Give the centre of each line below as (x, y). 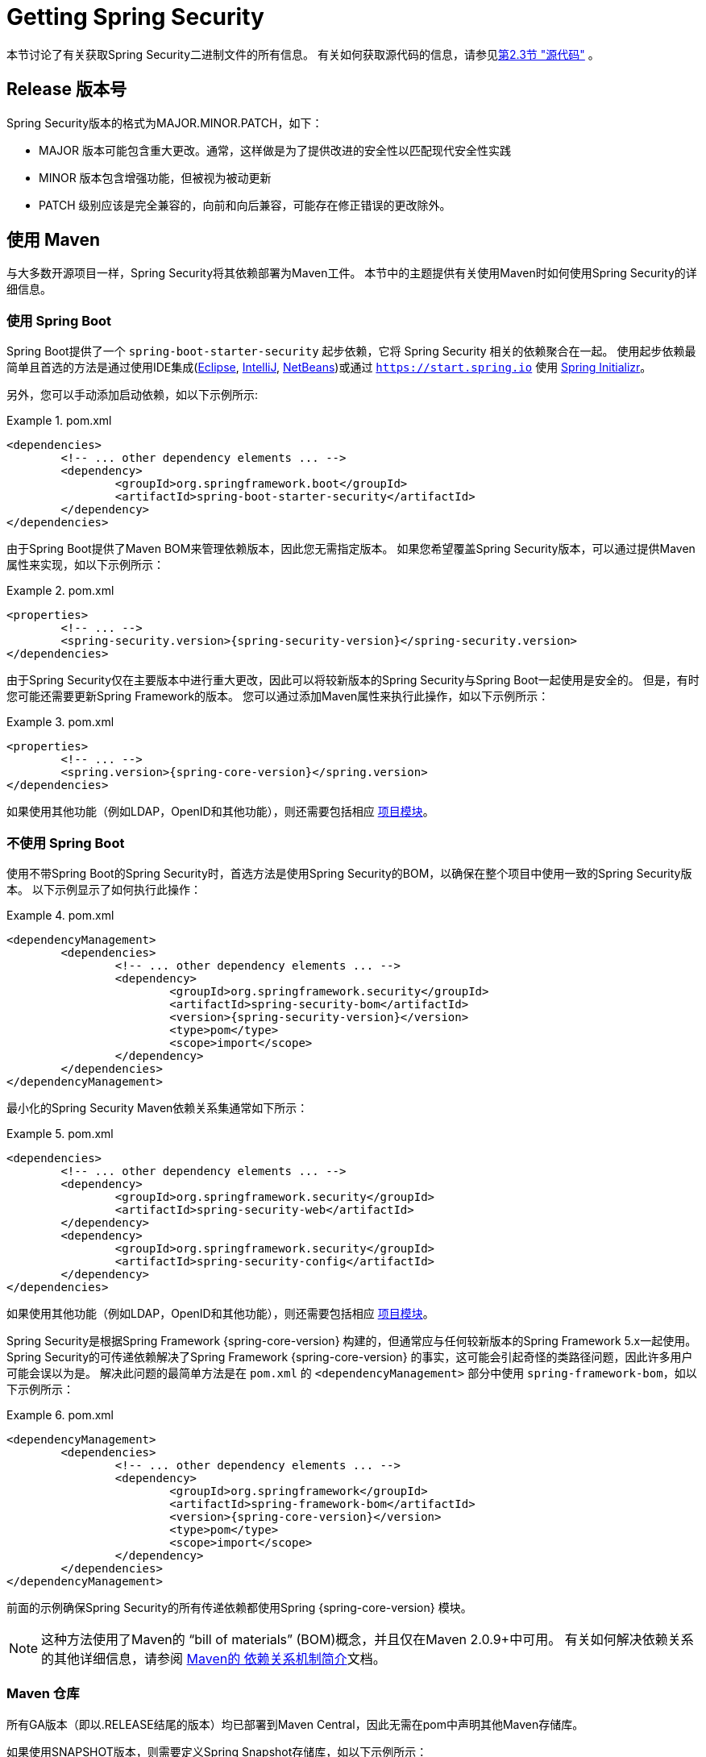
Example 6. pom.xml (60, 1414)
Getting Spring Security (135, 17)
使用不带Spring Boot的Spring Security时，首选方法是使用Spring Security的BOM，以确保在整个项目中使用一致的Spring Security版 (349, 873)
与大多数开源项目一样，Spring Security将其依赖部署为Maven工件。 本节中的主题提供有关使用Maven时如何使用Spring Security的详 (352, 273)
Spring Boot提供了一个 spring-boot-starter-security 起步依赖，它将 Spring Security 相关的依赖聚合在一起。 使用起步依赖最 (351, 351)
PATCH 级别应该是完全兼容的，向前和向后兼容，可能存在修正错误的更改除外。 (245, 205)
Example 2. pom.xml (60, 591)
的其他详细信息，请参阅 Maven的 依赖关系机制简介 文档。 (214, 1658)
